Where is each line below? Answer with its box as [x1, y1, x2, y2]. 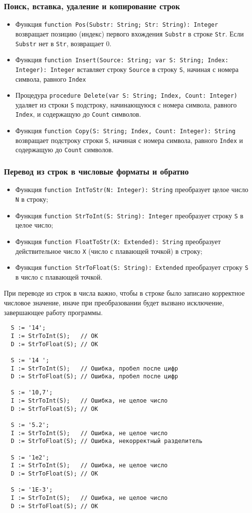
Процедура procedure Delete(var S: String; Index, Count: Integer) [15, 90, 238, 100]
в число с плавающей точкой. [15, 271, 103, 282]
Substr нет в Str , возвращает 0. [15, 38, 111, 48]
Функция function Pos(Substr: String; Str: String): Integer [15, 19, 218, 29]
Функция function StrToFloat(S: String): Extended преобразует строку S [15, 262, 249, 272]
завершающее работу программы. [4, 307, 103, 317]
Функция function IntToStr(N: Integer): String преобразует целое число [15, 184, 249, 195]
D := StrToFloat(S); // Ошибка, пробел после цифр [11, 373, 178, 380]
